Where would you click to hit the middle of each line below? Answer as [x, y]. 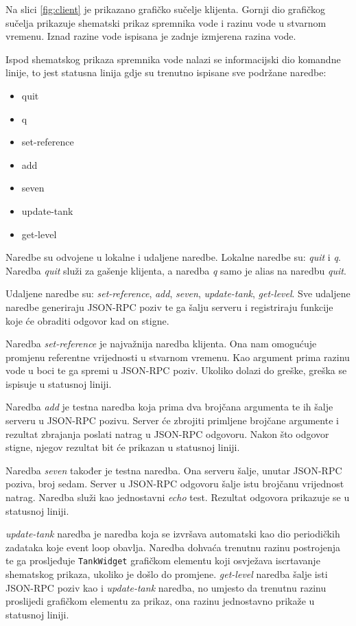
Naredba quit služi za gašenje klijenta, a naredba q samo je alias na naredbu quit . [176, 270]
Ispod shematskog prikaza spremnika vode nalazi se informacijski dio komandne [173, 59]
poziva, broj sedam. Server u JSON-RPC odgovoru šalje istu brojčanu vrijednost [175, 484]
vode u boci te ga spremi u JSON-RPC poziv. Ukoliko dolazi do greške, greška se [176, 370]
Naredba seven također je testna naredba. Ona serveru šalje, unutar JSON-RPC [174, 470]
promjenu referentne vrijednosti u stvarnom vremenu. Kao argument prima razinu [178, 357]
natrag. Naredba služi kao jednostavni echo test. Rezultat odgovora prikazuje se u [178, 497]
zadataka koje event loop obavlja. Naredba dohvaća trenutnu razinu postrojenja [173, 547]
